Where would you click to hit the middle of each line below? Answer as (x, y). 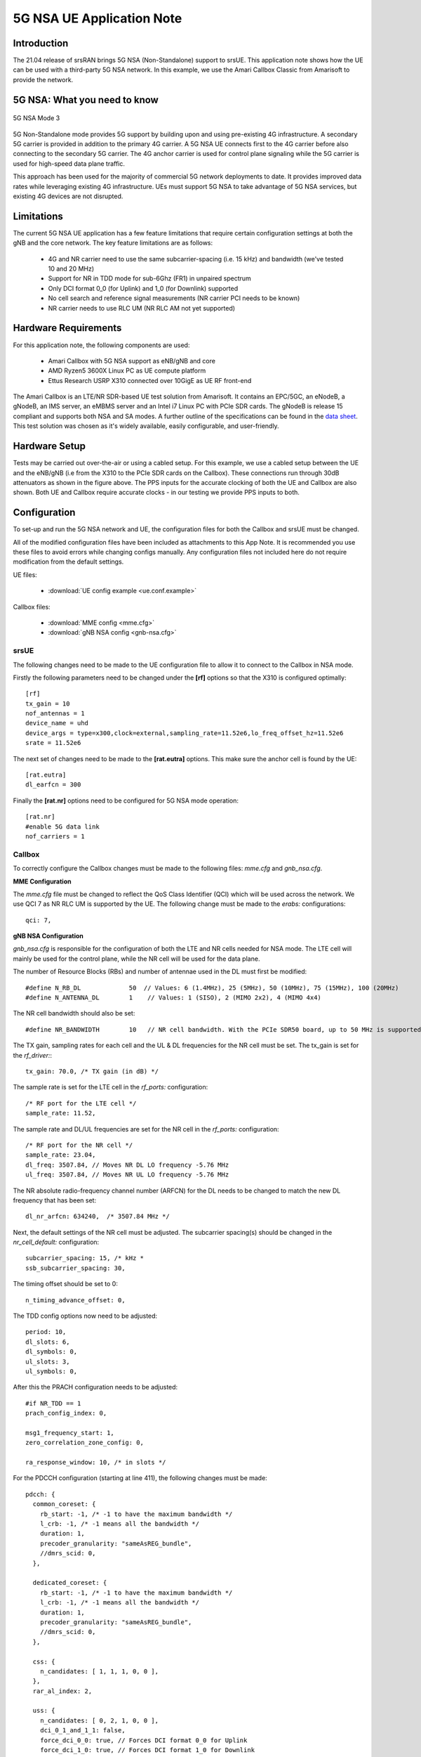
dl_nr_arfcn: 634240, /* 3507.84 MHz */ (98, 1217)
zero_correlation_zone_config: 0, (85, 1443)
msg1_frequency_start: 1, (70, 1433)
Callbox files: (32, 607)
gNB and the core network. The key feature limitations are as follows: (113, 243)
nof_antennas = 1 (55, 714)
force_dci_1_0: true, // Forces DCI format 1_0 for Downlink (147, 1750)
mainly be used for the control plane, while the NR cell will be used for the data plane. (136, 959)
